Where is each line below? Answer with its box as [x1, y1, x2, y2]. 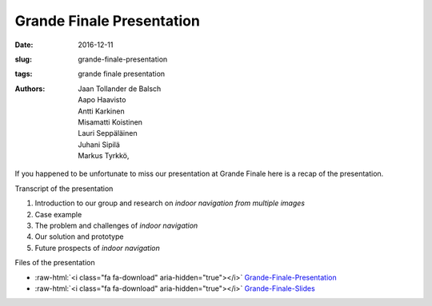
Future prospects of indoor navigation [34, 243, 160, 252]
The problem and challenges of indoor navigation [34, 221, 198, 231]
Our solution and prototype [34, 232, 124, 241]
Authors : [14, 84, 46, 93]
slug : [14, 54, 32, 64]
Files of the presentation [14, 258, 95, 268]
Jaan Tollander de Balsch [78, 84, 162, 93]
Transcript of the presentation [14, 184, 114, 193]
